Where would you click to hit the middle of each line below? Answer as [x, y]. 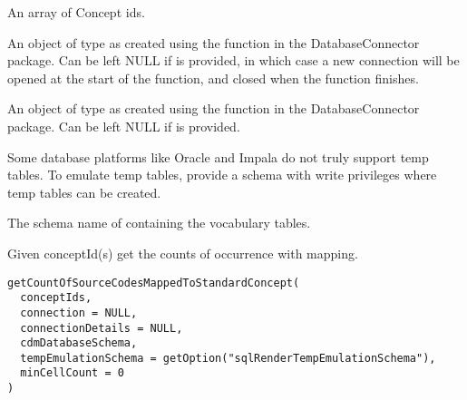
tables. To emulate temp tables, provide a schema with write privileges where [222, 175]
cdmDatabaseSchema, [79, 343]
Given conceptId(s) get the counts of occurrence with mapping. [183, 253]
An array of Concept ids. [76, 12]
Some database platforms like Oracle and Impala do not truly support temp [218, 156]
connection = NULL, [79, 312]
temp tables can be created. [84, 192]
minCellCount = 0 [72, 373]
